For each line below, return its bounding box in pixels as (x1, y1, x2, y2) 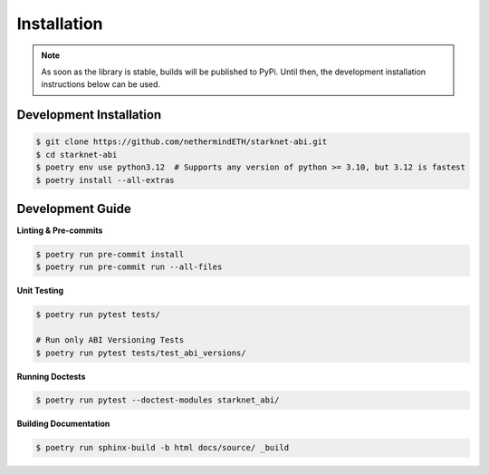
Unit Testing (16, 286, 64, 296)
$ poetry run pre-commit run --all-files (35, 262, 223, 272)
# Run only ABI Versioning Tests (35, 335, 185, 345)
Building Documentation (16, 418, 110, 430)
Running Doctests (16, 371, 86, 382)
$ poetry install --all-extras (35, 175, 176, 185)
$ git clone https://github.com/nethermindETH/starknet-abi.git (35, 137, 328, 147)
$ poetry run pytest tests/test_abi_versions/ (35, 347, 246, 358)
